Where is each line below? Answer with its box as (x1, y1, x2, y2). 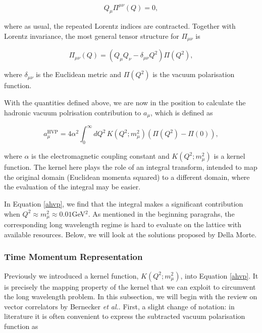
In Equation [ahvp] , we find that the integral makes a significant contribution (4, 198, 243, 209)
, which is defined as (150, 107, 213, 117)
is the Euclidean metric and (35, 69, 122, 80)
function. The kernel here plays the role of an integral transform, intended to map (4, 162, 257, 172)
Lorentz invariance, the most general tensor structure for (4, 30, 179, 41)
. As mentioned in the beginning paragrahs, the (88, 208, 235, 219)
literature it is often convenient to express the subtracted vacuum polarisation (4, 311, 245, 321)
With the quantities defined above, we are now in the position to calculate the (4, 97, 246, 107)
